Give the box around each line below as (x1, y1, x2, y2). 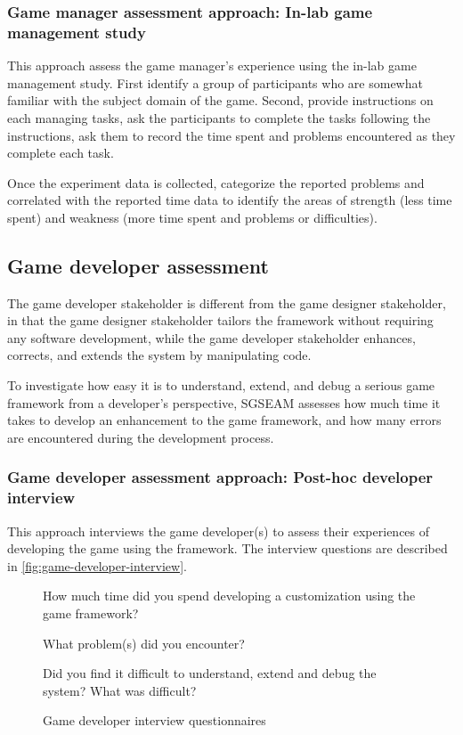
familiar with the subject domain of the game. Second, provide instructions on (7, 91, 434, 110)
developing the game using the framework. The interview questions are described (7, 539, 448, 558)
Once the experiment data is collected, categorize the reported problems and (7, 173, 425, 192)
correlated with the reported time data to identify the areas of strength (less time (7, 191, 452, 209)
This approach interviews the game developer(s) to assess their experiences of (7, 521, 430, 540)
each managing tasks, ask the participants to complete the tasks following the (7, 108, 431, 127)
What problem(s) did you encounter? (43, 633, 245, 652)
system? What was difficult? (43, 681, 197, 699)
